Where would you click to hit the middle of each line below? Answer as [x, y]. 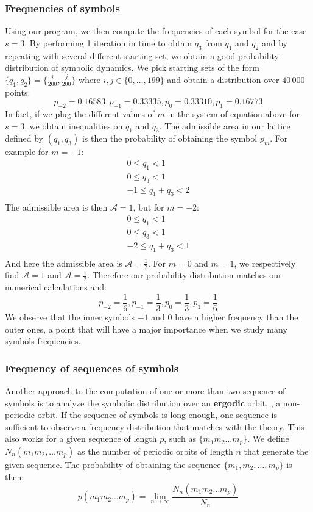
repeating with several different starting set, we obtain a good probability [142, 55]
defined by [24, 138]
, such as [180, 438]
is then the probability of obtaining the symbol [170, 138]
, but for [149, 207]
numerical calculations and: [56, 287]
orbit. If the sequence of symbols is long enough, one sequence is [157, 415]
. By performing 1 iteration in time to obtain [108, 42]
